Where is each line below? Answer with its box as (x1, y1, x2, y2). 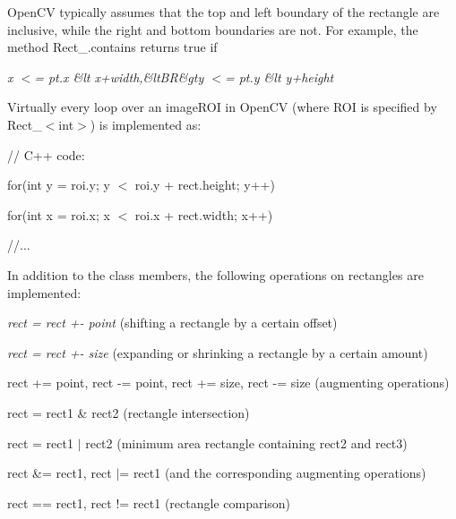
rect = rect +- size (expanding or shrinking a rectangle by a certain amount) (7, 343, 428, 362)
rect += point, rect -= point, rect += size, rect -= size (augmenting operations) (7, 373, 450, 392)
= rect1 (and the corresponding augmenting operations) (119, 464, 426, 482)
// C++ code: (7, 145, 85, 164)
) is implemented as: (90, 115, 202, 133)
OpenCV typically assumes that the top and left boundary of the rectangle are (7, 3, 440, 21)
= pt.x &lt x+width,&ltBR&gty (34, 67, 204, 86)
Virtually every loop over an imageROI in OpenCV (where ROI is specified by (7, 98, 437, 116)
